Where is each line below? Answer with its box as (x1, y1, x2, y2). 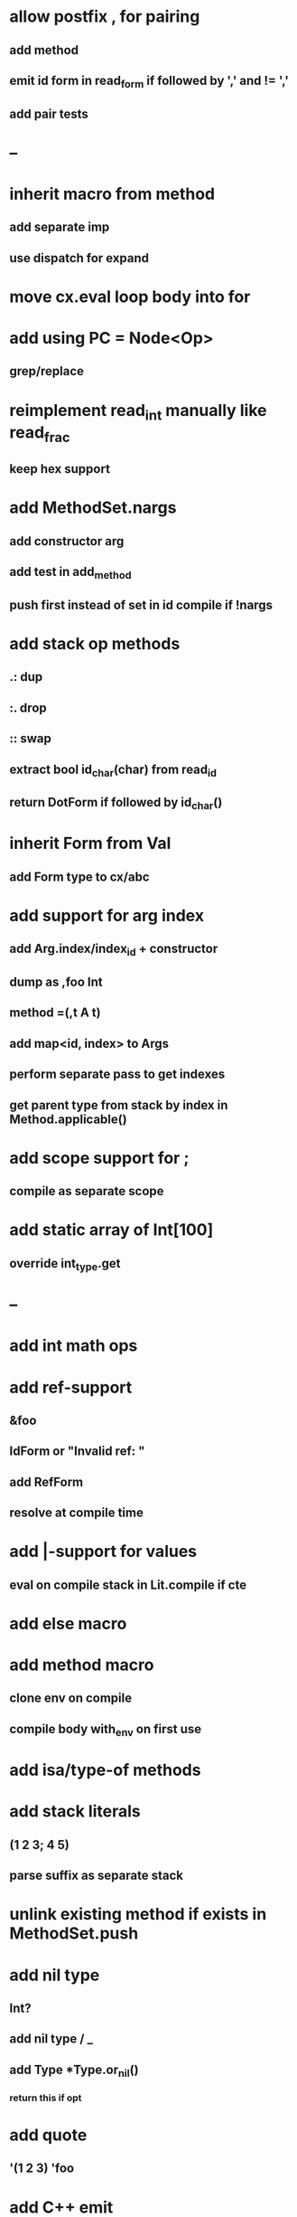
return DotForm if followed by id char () (9, 795, 223, 813)
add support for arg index (9, 906, 205, 926)
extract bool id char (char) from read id (9, 761, 218, 779)
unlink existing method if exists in (9, 1904, 267, 1925)
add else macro (9, 1613, 127, 1634)
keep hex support (9, 461, 111, 476)
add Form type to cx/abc (9, 869, 150, 884)
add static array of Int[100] (9, 1220, 214, 1241)
